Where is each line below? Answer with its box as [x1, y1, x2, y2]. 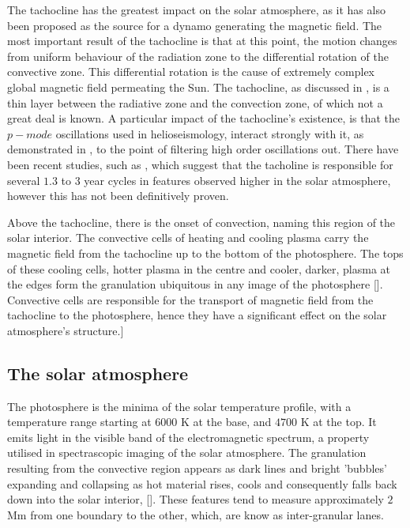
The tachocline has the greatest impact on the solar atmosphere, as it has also [7, 2, 386, 17]
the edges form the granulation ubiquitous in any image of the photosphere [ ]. [7, 276, 383, 292]
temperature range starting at [7, 413, 152, 430]
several [7, 172, 40, 188]
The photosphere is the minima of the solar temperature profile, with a [7, 398, 352, 414]
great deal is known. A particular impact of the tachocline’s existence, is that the [7, 110, 401, 126]
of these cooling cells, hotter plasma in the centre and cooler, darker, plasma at [7, 260, 391, 277]
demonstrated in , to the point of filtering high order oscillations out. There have [7, 141, 399, 157]
